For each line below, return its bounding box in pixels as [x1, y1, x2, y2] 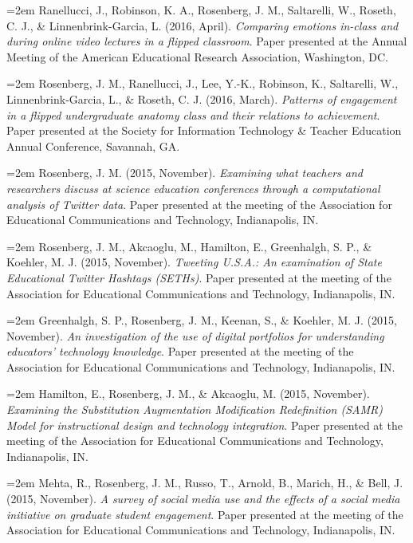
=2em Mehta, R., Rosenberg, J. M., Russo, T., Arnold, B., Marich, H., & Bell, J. [6, 474, 403, 491]
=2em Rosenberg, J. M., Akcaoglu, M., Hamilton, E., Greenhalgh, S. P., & [6, 238, 372, 254]
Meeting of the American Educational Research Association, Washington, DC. [6, 48, 388, 65]
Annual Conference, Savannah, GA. [6, 137, 180, 154]
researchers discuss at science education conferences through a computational [6, 179, 380, 196]
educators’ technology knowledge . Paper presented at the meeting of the [6, 343, 354, 360]
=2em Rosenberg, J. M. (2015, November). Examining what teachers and [6, 164, 363, 181]
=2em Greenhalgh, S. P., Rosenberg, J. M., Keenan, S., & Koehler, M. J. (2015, [6, 312, 397, 329]
